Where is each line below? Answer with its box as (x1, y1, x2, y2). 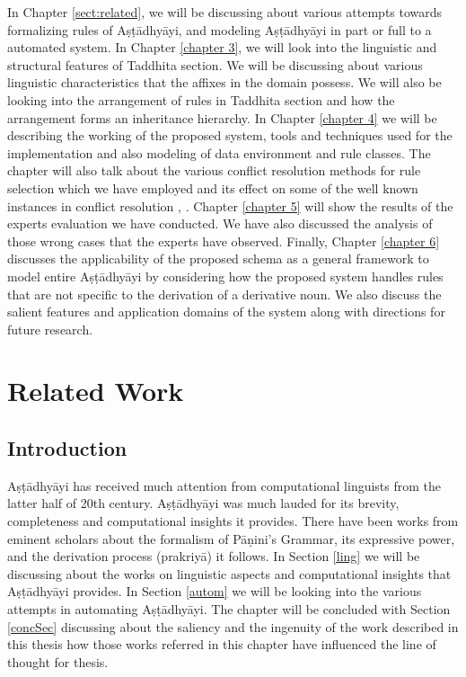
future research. (7, 319, 93, 338)
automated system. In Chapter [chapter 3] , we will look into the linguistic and (7, 38, 437, 57)
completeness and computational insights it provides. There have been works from (7, 512, 459, 530)
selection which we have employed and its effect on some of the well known (7, 178, 418, 197)
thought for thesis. (7, 652, 109, 671)
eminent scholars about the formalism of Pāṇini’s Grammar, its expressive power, (7, 529, 455, 548)
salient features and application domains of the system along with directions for (7, 302, 445, 321)
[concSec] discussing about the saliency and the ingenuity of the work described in (7, 617, 459, 636)
